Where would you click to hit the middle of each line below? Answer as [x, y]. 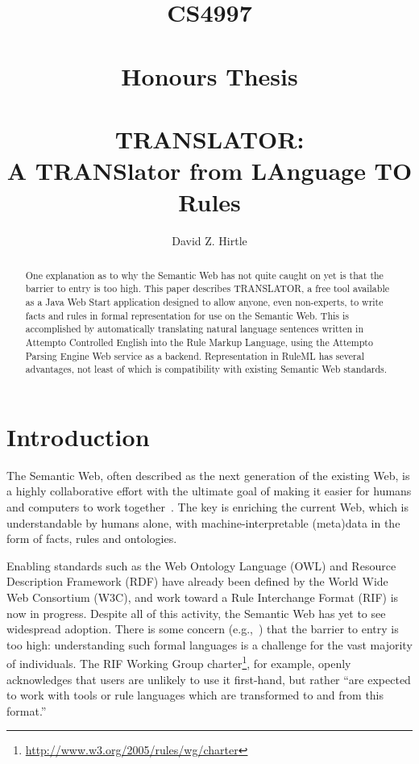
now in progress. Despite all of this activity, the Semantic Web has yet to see [196, 613]
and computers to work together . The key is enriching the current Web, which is [208, 507]
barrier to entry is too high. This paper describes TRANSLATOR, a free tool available [207, 288]
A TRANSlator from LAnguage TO [209, 171]
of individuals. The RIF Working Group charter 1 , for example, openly [179, 662]
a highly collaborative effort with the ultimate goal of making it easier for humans [209, 491]
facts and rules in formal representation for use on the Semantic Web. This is [187, 315]
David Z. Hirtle [209, 241]
